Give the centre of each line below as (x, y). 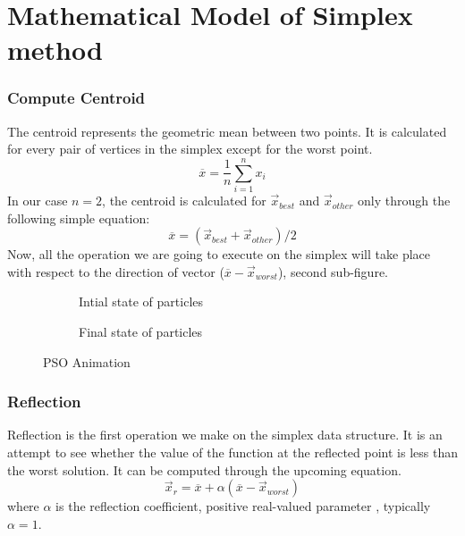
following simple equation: (79, 218)
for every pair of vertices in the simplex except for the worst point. (190, 149)
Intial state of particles (141, 301)
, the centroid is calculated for (184, 201)
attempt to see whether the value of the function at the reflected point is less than (232, 452)
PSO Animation (87, 361)
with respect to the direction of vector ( (116, 271)
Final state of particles (141, 332)
